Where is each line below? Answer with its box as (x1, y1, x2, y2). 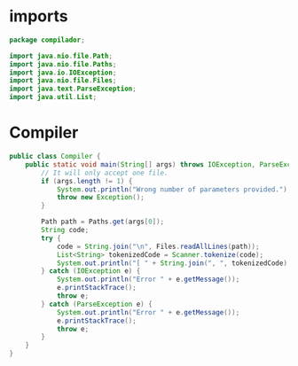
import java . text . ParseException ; (9, 84, 137, 94)
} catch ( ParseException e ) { (41, 300, 153, 308)
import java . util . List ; (9, 93, 98, 102)
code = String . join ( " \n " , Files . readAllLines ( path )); (56, 242, 260, 251)
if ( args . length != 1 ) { (41, 176, 133, 185)
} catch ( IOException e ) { (41, 267, 141, 276)
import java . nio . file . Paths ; (9, 59, 117, 68)
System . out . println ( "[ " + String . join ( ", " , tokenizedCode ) (56, 259, 288, 268)
